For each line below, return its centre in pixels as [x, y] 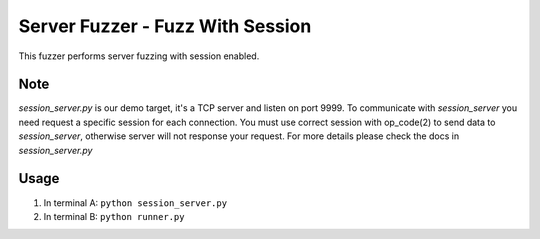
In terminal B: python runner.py [114, 216]
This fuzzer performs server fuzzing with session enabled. [139, 56]
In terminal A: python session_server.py [135, 202]
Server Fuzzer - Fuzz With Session [165, 26]
